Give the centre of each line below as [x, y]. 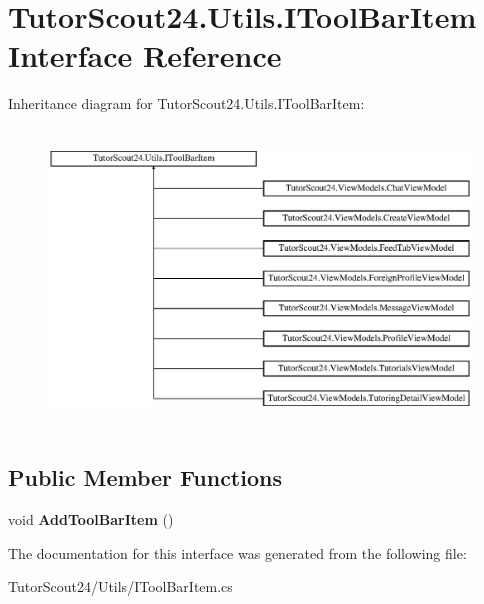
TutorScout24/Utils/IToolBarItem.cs [120, 586]
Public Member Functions [145, 477]
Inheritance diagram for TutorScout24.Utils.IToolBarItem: [186, 103]
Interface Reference [145, 55]
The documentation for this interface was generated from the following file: [237, 552]
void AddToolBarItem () [91, 519]
